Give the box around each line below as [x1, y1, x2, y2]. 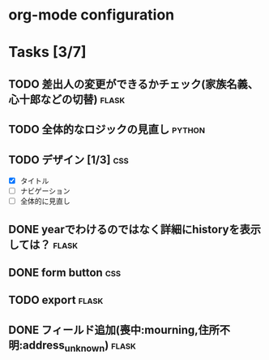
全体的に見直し [19, 197, 70, 206]
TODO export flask [8, 293, 104, 307]
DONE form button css [8, 266, 122, 280]
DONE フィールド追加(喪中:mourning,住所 [8, 323, 220, 336]
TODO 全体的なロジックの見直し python [8, 123, 205, 137]
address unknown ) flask [23, 338, 136, 354]
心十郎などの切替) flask [8, 92, 126, 106]
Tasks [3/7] [8, 43, 87, 62]
